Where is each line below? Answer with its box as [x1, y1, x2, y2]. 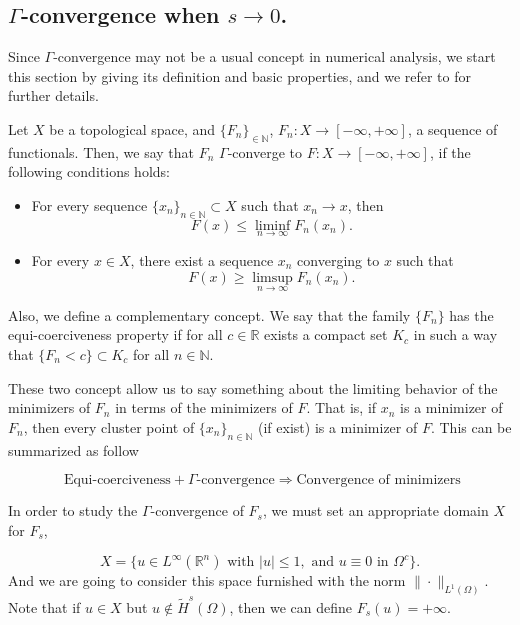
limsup [252, 270, 293, 285]
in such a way [413, 324, 498, 345]
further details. [8, 85, 99, 106]
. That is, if [306, 397, 377, 418]
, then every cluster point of [23, 416, 195, 437]
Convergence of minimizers [296, 473, 461, 488]
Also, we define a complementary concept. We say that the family [8, 304, 411, 325]
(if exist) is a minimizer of [258, 416, 418, 437]
